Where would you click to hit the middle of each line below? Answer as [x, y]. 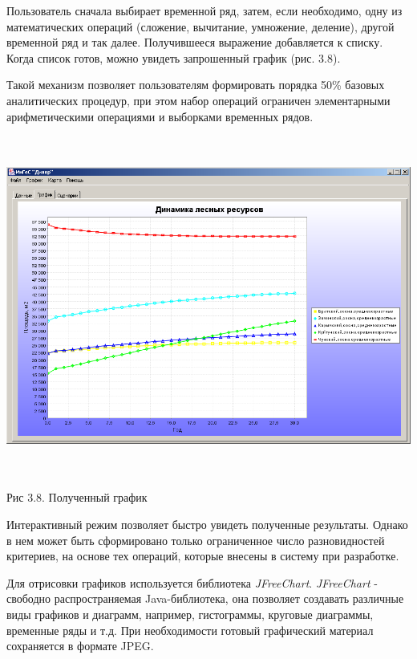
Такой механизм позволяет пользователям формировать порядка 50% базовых [196, 85]
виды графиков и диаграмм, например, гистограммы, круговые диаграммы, [190, 614]
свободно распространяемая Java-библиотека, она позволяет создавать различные [205, 598]
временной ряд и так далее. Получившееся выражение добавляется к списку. [195, 42]
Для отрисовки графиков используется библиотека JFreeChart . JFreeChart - [192, 582]
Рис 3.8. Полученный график [77, 497]
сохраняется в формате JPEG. [80, 646]
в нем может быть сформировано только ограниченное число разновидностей [196, 540]
